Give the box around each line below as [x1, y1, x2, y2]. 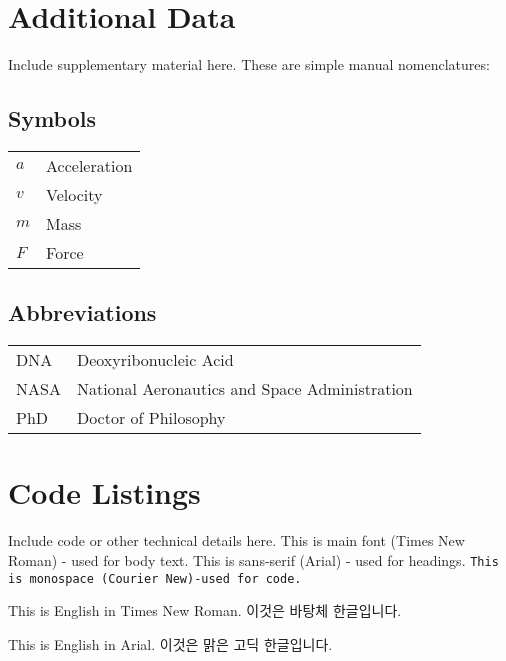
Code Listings [8, 472, 201, 513]
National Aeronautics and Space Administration [76, 377, 413, 401]
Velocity [46, 182, 103, 206]
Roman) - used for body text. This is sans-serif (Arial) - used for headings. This [8, 549, 499, 570]
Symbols [8, 103, 97, 134]
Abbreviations [8, 297, 157, 328]
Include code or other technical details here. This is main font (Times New [8, 530, 465, 551]
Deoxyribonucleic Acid [76, 348, 234, 372]
